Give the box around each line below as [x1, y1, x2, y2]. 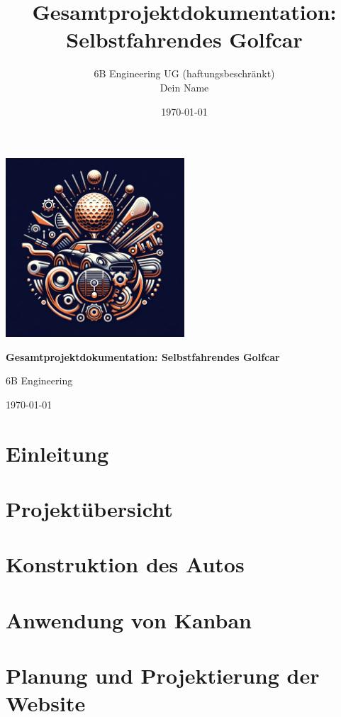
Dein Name [160, 79, 209, 94]
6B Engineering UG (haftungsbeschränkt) [94, 66, 275, 81]
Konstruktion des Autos [6, 550, 245, 579]
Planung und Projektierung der [6, 661, 320, 690]
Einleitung [6, 438, 109, 467]
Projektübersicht [6, 494, 173, 523]
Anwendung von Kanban [6, 605, 252, 634]
